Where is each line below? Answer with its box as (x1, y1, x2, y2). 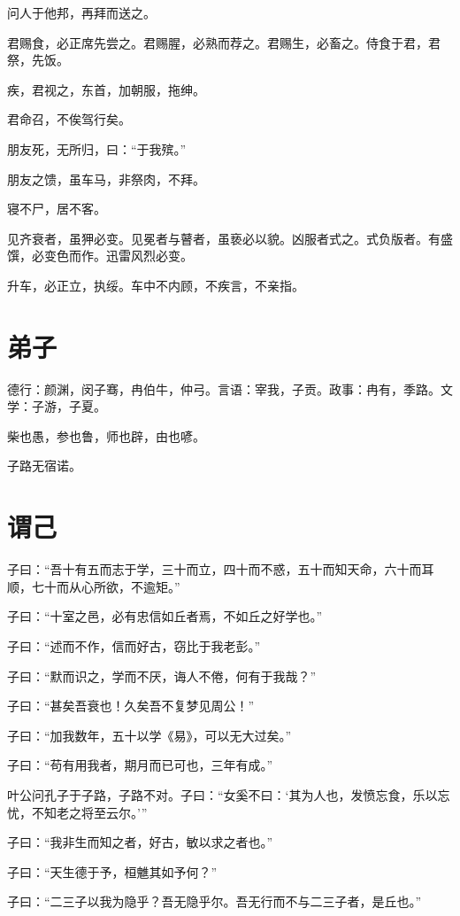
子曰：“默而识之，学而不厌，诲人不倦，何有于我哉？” (7, 666, 317, 685)
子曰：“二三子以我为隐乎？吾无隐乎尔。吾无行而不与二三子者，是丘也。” (7, 892, 422, 911)
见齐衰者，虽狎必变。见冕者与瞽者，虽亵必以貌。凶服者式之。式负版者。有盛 (7, 229, 453, 247)
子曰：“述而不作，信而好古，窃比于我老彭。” (7, 636, 261, 655)
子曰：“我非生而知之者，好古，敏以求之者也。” (7, 833, 273, 851)
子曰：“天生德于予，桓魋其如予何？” (7, 862, 218, 881)
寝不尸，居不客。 (7, 199, 106, 218)
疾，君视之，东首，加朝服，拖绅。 (7, 80, 205, 98)
